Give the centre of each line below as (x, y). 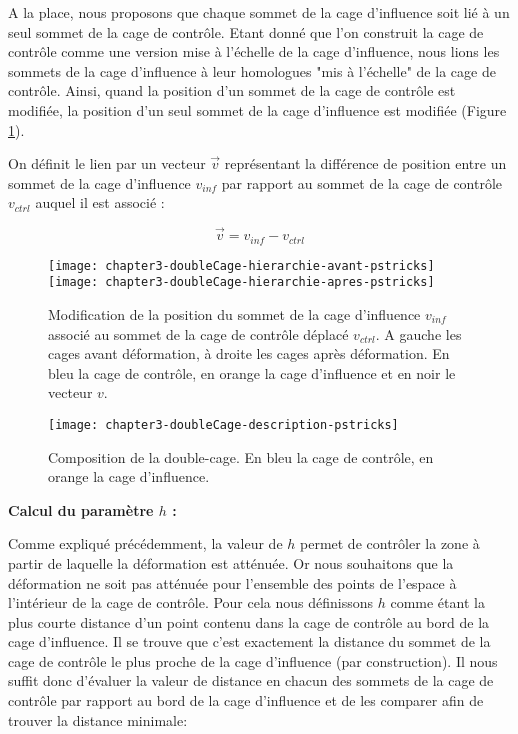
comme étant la (437, 602)
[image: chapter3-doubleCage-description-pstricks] (223, 424)
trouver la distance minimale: (98, 719)
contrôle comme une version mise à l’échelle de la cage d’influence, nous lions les (254, 51)
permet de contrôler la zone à (390, 543)
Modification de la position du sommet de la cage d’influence (234, 313)
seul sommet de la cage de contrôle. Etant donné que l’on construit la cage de (246, 31)
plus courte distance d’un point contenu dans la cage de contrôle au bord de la (249, 621)
